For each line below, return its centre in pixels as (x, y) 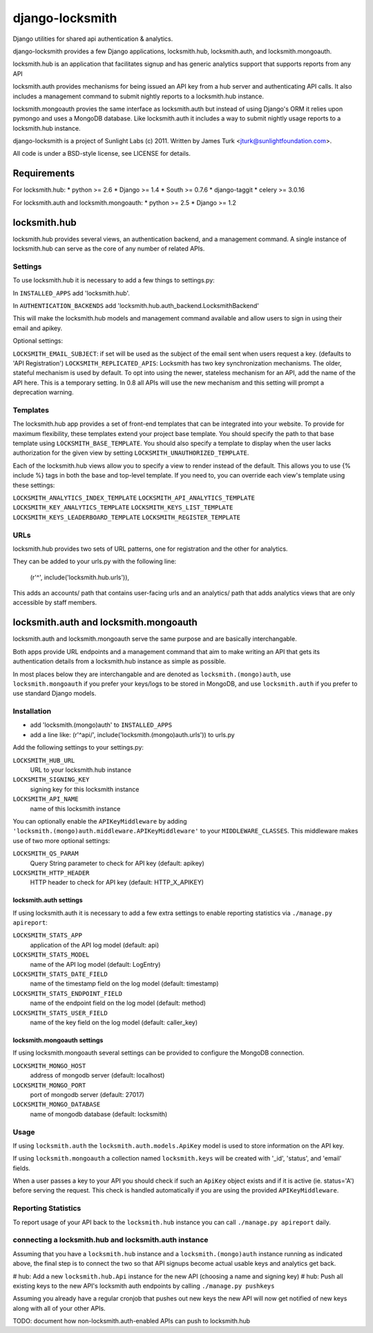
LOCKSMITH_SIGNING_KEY (51, 780)
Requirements (44, 173)
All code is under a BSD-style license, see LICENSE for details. (102, 154)
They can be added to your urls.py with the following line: (95, 561)
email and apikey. (38, 328)
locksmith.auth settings (48, 900)
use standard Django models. (55, 693)
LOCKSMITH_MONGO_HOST (49, 1066)
